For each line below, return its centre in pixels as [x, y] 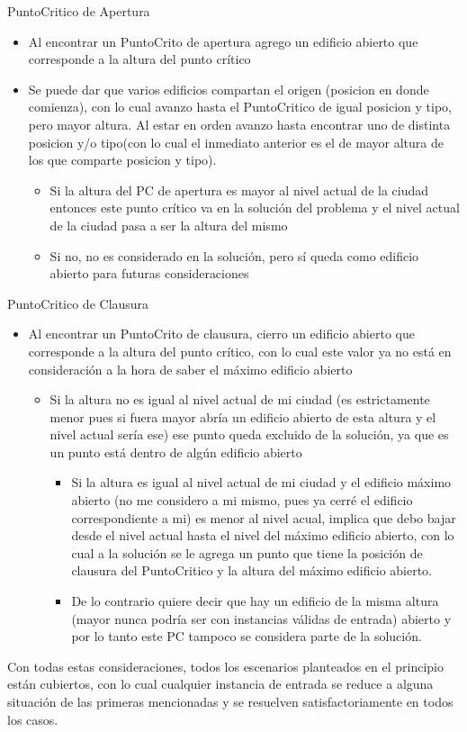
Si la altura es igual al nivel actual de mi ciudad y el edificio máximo [261, 482]
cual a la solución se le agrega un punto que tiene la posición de [247, 552]
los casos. [33, 719]
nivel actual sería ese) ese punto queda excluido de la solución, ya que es [249, 434]
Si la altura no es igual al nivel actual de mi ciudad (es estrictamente [240, 399]
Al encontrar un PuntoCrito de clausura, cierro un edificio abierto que [221, 334]
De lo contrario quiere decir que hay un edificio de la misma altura [255, 601]
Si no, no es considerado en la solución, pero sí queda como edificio [234, 255]
